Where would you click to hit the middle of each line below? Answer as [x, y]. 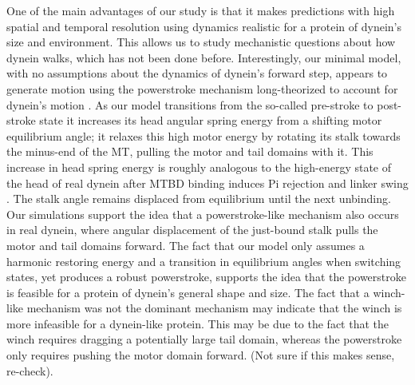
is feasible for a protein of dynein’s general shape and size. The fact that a [188, 292]
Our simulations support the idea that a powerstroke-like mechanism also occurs [203, 214]
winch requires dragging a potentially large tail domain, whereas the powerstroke [204, 339]
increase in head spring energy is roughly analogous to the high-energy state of [199, 167]
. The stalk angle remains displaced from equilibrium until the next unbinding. [199, 198]
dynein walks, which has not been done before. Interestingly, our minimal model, [204, 57]
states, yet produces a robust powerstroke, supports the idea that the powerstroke [206, 277]
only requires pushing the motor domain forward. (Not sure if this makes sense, [201, 355]
